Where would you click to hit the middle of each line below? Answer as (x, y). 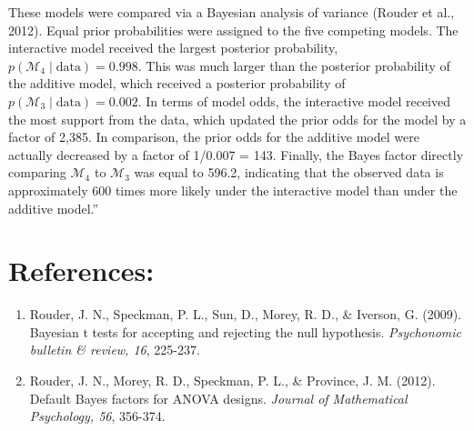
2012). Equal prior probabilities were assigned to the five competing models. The (233, 30)
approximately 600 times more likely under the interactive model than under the (233, 190)
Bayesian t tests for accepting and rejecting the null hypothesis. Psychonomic (245, 331)
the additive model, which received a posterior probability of (177, 83)
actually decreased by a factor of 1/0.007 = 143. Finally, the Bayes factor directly (236, 154)
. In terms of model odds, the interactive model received (294, 100)
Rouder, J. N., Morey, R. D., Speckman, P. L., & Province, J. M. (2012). (232, 381)
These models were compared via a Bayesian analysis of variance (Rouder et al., (232, 12)
